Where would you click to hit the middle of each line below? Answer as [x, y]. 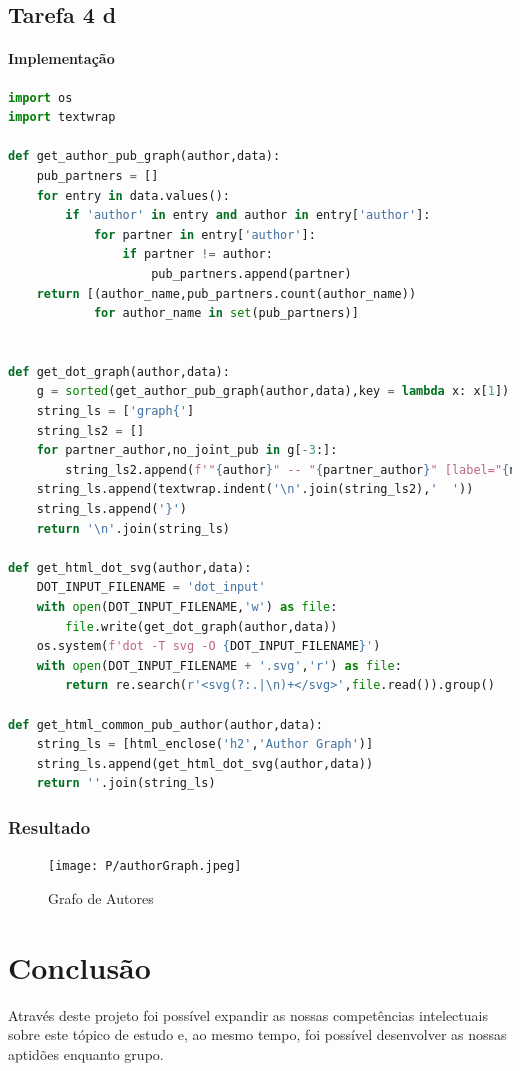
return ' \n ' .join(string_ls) [133, 528]
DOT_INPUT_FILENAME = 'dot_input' [151, 587]
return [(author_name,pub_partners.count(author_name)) [226, 293]
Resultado [49, 826]
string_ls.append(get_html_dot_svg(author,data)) [205, 763]
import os [40, 97]
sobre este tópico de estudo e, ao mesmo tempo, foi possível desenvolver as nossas [257, 1034]
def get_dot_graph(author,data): [119, 371]
